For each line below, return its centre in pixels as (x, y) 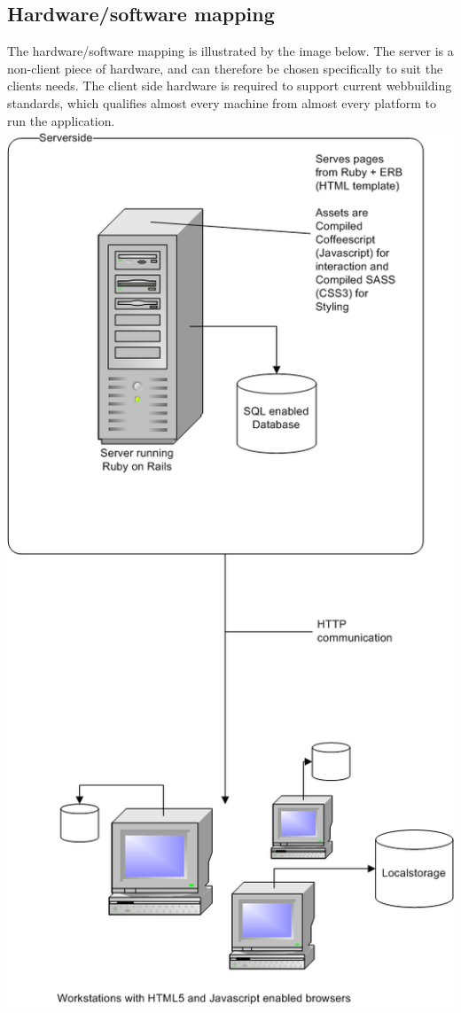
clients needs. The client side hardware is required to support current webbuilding (230, 86)
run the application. (61, 120)
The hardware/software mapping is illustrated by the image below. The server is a (230, 51)
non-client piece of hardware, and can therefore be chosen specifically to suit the (225, 68)
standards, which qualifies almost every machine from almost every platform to (222, 102)
